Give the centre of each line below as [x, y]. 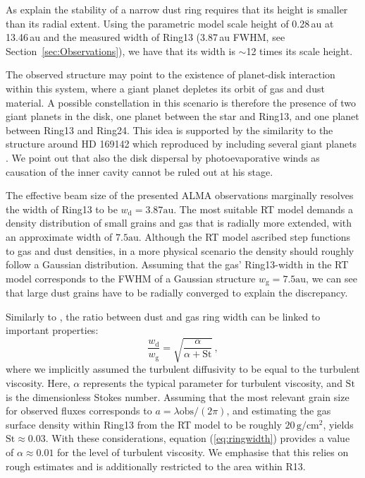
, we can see [332, 278]
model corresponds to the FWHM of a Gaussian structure [131, 278]
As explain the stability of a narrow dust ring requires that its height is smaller [177, 9]
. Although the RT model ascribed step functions [245, 236]
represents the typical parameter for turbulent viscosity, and [212, 383]
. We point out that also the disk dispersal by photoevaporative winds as [163, 157]
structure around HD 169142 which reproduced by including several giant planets [181, 144]
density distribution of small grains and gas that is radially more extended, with [179, 223]
